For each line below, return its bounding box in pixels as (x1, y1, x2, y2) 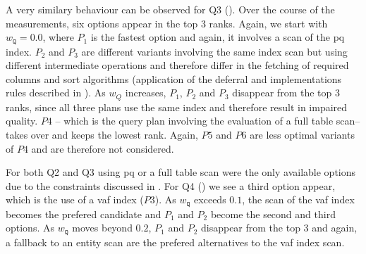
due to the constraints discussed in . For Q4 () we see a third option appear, (6, 178, 336, 193)
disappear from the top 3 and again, (200, 220, 358, 235)
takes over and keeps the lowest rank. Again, (6, 127, 198, 142)
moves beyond (72, 220, 133, 235)
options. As (6, 220, 54, 235)
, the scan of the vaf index (242, 192, 355, 207)
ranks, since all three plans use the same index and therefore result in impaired (6, 99, 348, 114)
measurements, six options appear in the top (6, 15, 198, 30)
